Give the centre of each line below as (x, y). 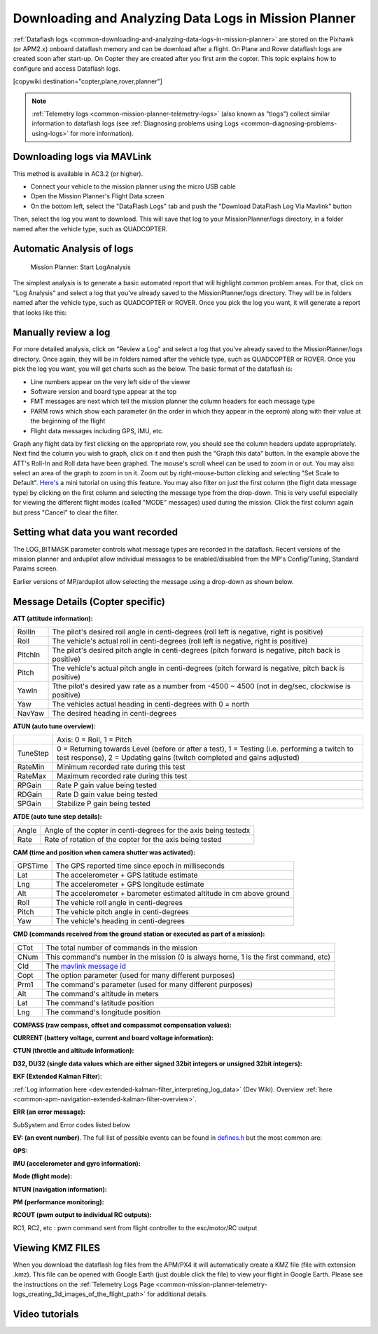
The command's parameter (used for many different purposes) (149, 984)
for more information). (102, 133)
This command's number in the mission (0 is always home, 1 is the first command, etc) (188, 957)
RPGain (29, 785)
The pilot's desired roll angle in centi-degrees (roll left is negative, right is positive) (188, 632)
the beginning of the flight (68, 421)
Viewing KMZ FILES (57, 1248)
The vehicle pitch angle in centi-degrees (122, 912)
